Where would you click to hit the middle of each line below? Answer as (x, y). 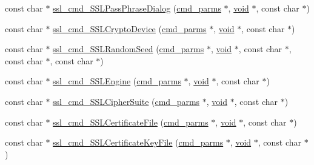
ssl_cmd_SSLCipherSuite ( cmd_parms (126, 101)
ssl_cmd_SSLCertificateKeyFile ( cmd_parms (138, 142)
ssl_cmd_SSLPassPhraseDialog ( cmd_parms (137, 8)
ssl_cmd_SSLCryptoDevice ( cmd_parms (130, 28)
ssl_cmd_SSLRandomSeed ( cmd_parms (129, 49)
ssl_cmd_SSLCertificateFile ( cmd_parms (131, 122)
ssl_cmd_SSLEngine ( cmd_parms (117, 81)
